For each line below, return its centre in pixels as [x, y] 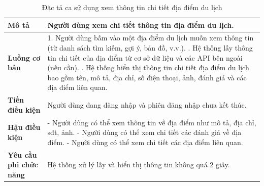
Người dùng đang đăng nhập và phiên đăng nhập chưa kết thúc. [147, 105]
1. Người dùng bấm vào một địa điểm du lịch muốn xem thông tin [151, 38]
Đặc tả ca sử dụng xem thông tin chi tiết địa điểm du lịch [132, 7]
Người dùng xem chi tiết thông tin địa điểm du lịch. [141, 25]
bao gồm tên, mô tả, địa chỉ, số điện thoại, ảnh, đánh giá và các [147, 77]
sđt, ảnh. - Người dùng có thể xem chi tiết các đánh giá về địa [144, 132]
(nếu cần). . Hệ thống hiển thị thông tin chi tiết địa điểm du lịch [148, 67]
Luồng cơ [24, 57]
